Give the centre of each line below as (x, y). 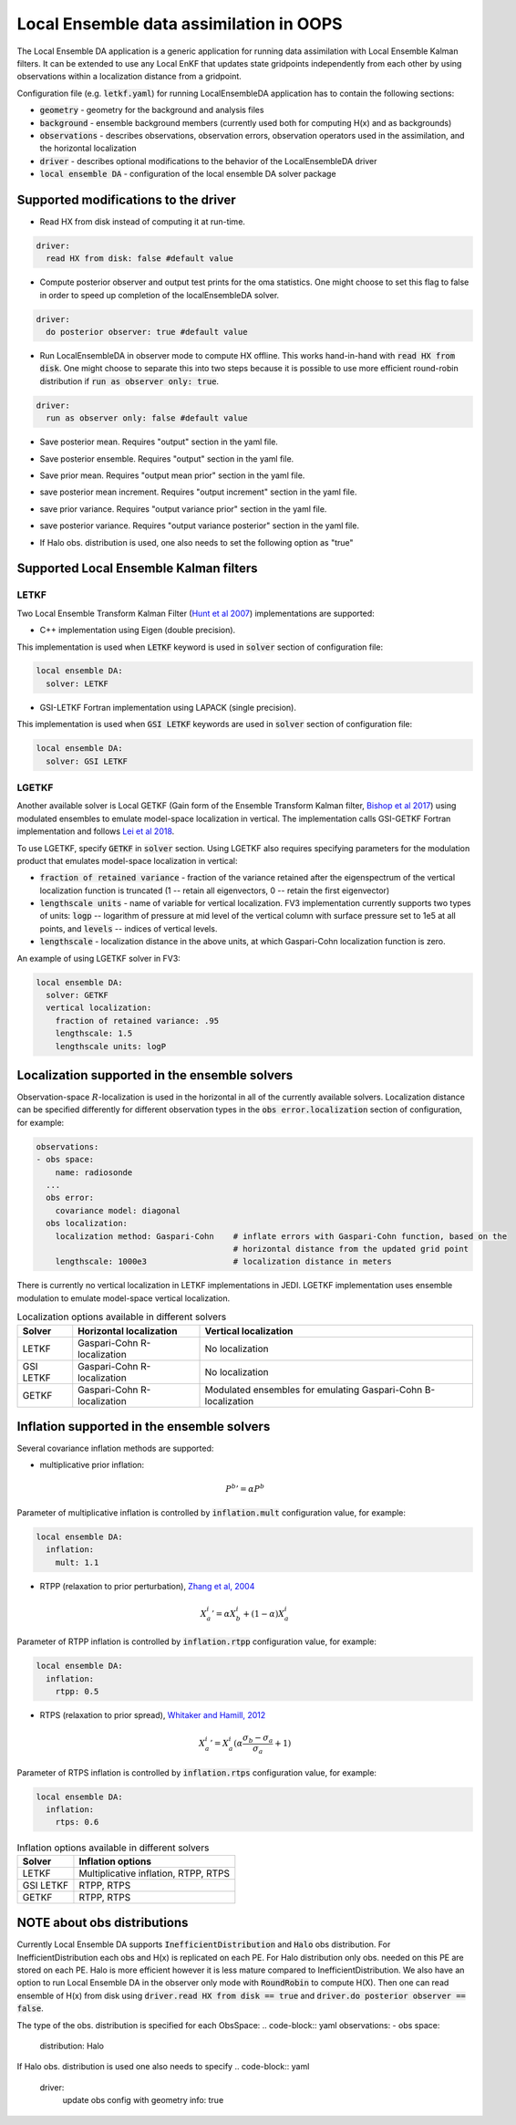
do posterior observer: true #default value (147, 332)
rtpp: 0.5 (77, 1692)
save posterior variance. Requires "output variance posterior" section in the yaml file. (200, 526)
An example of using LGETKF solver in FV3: (99, 958)
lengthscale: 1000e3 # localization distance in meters (223, 1262)
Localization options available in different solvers (122, 1317)
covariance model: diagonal (118, 1210)
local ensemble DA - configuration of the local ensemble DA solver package (188, 174)
